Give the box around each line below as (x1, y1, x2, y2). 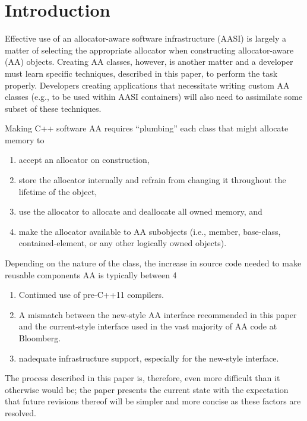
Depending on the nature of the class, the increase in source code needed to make (5, 257, 302, 269)
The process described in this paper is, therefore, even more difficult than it (5, 372, 280, 384)
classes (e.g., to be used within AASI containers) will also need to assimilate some (5, 90, 303, 103)
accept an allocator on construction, (18, 153, 150, 166)
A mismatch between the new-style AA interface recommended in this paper (18, 308, 297, 321)
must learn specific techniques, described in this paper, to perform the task (5, 67, 278, 79)
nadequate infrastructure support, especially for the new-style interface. (18, 351, 279, 364)
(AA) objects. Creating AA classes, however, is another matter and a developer (5, 55, 293, 68)
